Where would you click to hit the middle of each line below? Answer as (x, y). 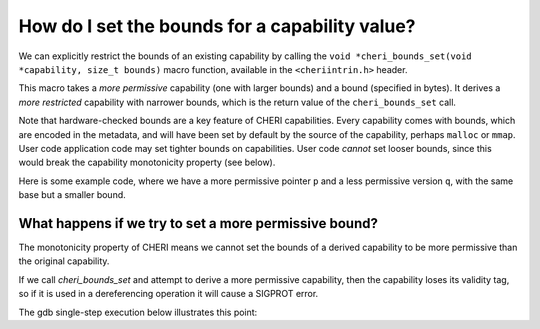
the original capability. (64, 261)
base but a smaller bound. (72, 195)
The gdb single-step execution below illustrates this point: (138, 312)
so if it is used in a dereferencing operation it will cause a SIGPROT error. (168, 294)
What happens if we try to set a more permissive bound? (198, 223)
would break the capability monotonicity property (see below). (147, 162)
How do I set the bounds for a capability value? (217, 26)
